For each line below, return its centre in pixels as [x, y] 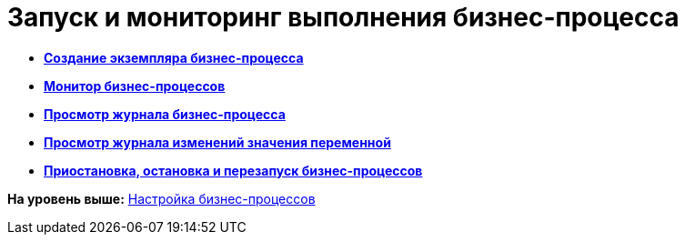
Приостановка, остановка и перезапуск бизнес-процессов [233, 170]
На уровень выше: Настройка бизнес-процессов [161, 198]
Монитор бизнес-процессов [135, 86]
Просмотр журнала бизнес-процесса [165, 114]
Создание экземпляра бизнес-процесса [174, 57]
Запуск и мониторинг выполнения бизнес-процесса [343, 17]
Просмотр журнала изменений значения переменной [217, 142]
